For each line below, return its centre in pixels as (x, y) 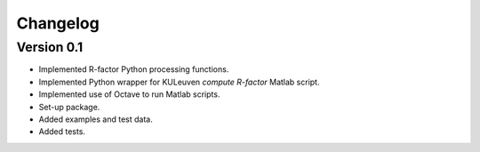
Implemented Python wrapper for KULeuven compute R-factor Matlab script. (179, 82)
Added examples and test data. (96, 119)
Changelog (58, 23)
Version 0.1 (50, 47)
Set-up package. (69, 107)
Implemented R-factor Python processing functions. (134, 69)
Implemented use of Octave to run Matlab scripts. (129, 94)
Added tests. (62, 132)
